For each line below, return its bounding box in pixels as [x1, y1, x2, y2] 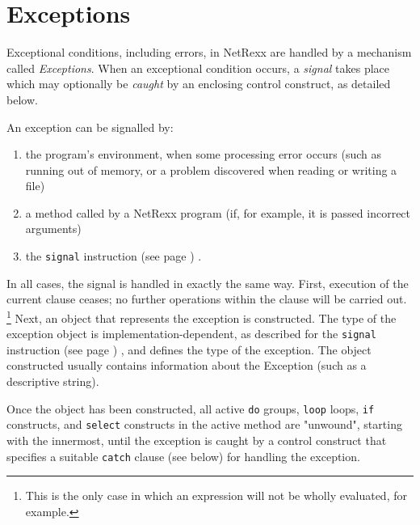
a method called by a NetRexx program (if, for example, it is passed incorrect [25, 204, 411, 221]
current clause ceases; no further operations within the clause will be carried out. [6, 290, 407, 307]
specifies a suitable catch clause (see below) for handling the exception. [6, 447, 360, 464]
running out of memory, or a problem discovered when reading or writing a [25, 161, 397, 178]
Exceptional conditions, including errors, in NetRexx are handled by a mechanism [6, 44, 412, 61]
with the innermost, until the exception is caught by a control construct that [6, 431, 387, 448]
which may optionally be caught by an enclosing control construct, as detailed [6, 75, 391, 92]
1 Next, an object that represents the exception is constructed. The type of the [6, 307, 397, 326]
